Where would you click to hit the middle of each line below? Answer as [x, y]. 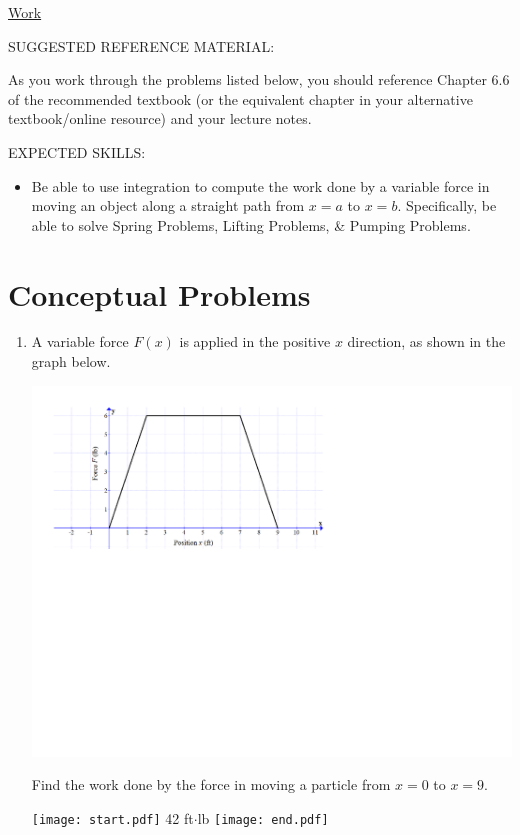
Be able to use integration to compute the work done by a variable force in [260, 185]
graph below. [71, 361]
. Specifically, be [447, 205]
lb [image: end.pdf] [263, 817]
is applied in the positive [255, 341]
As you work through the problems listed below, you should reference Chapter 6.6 [259, 79]
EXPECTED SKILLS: [77, 151]
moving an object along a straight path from [168, 205]
